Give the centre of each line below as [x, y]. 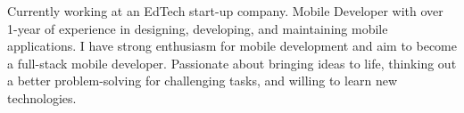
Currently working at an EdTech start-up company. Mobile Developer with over [225, 11]
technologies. [42, 97]
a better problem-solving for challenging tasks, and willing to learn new [203, 81]
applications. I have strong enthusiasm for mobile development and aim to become [232, 46]
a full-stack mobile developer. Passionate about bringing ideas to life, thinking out [232, 63]
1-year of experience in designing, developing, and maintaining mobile [198, 28]
